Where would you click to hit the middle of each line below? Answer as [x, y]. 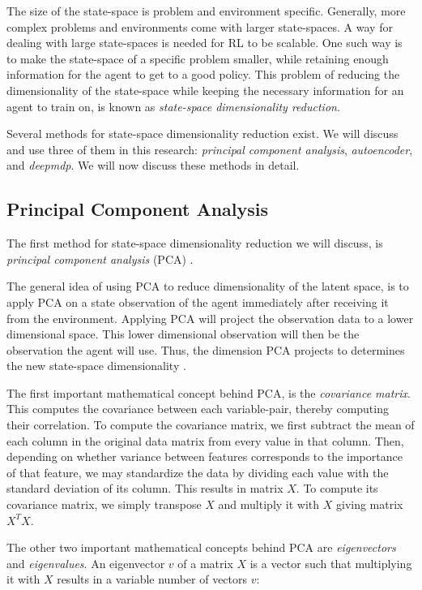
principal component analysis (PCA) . [100, 258]
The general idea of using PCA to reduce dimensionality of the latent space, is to [208, 286]
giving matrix [369, 504]
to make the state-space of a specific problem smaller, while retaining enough [198, 58]
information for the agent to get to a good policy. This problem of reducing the [203, 74]
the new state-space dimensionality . [96, 366]
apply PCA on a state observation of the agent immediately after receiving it [198, 301]
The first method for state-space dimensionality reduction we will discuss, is [195, 243]
